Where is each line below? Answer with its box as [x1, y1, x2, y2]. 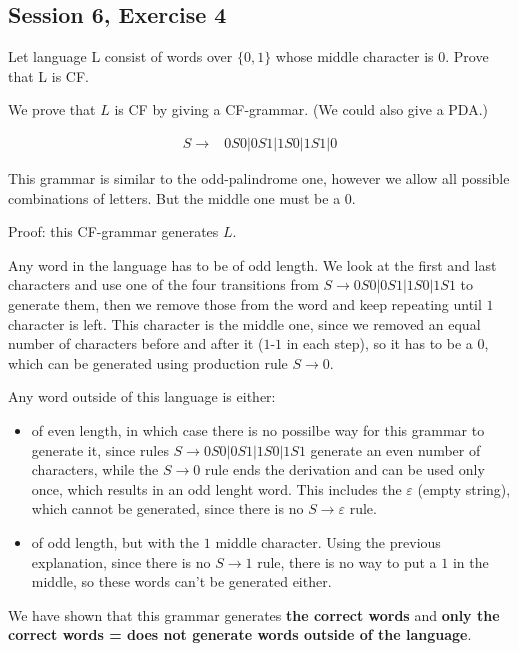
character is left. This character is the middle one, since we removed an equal [8, 313, 481, 334]
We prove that [8, 99, 96, 120]
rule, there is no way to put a [257, 551, 437, 572]
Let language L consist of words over [8, 46, 233, 67]
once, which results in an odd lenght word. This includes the [31, 478, 402, 499]
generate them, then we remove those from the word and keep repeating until [8, 293, 482, 314]
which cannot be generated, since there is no [31, 498, 304, 519]
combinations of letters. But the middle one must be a [8, 187, 341, 208]
